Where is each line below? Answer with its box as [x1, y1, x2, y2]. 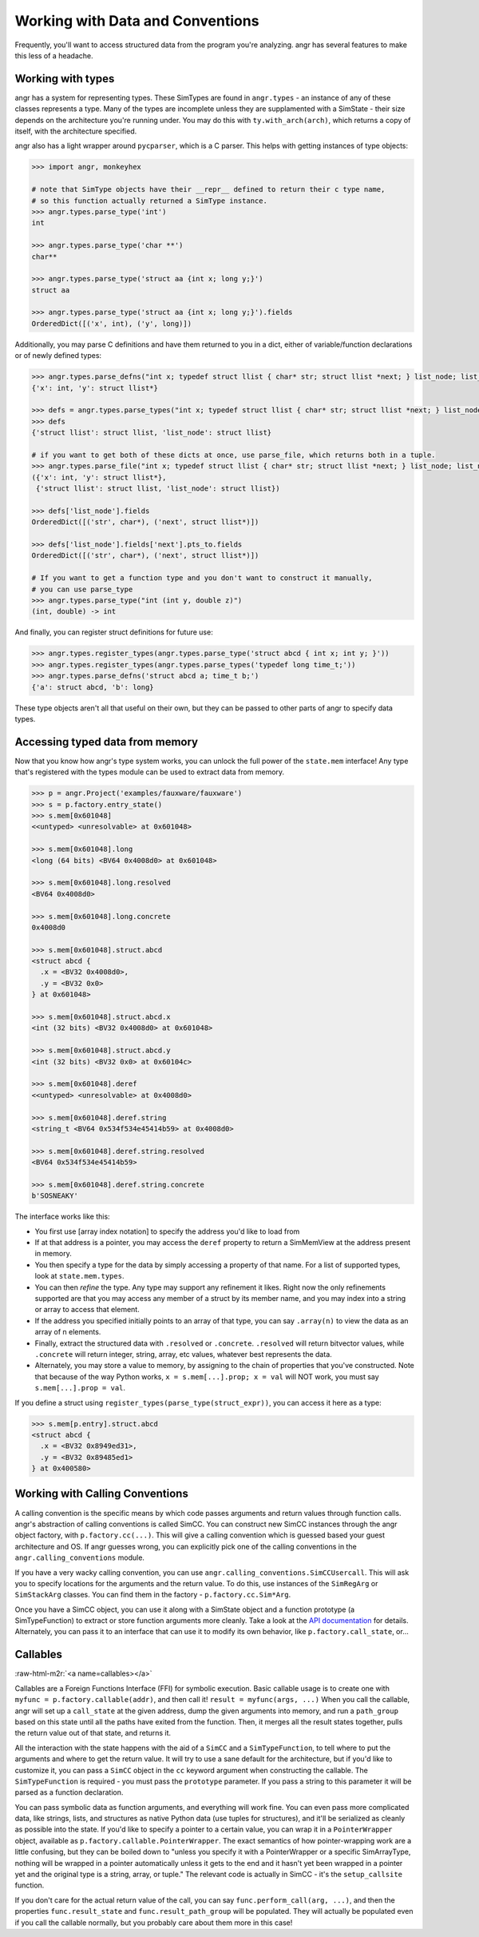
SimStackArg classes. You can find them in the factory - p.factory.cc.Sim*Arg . [14, 1590, 291, 1600]
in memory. [34, 1249, 72, 1259]
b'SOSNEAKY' [31, 1191, 79, 1200]
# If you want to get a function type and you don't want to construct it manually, [31, 574, 373, 583]
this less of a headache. [14, 50, 93, 60]
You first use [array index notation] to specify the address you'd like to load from [34, 1227, 300, 1236]
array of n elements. [34, 1327, 101, 1337]
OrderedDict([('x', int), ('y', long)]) [31, 319, 192, 328]
